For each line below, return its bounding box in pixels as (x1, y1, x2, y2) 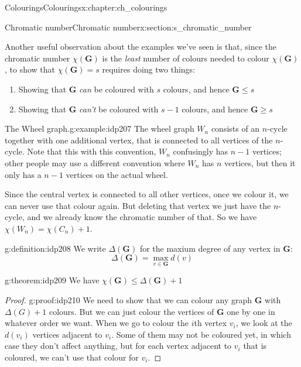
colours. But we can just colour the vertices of (49, 305, 214, 317)
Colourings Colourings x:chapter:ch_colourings (5, 1, 167, 13)
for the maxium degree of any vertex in (139, 242, 281, 254)
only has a (5, 168, 42, 180)
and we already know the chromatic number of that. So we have (27, 211, 257, 223)
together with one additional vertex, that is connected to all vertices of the (5, 133, 273, 146)
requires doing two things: (102, 63, 195, 76)
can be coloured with (79, 83, 154, 95)
